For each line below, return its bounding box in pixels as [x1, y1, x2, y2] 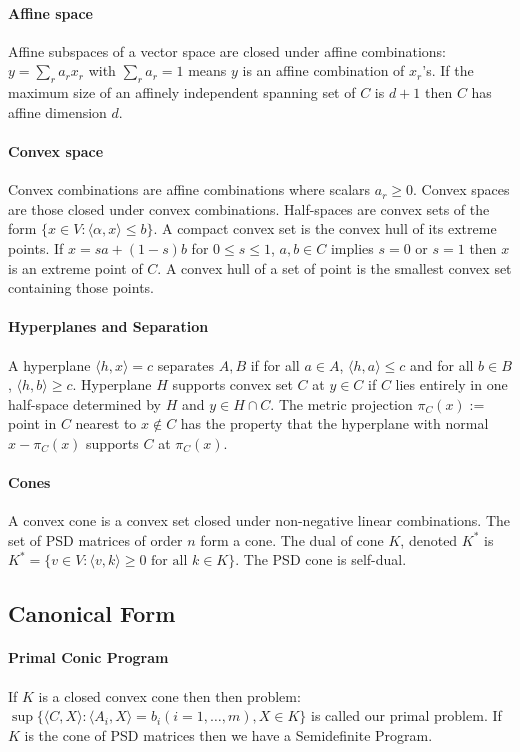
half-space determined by [8, 393, 161, 414]
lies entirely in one [395, 374, 508, 395]
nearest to [75, 413, 137, 434]
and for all [409, 354, 474, 375]
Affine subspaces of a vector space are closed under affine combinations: [8, 40, 447, 61]
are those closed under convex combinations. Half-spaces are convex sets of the [8, 198, 490, 219]
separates [157, 354, 214, 375]
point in [8, 413, 57, 434]
